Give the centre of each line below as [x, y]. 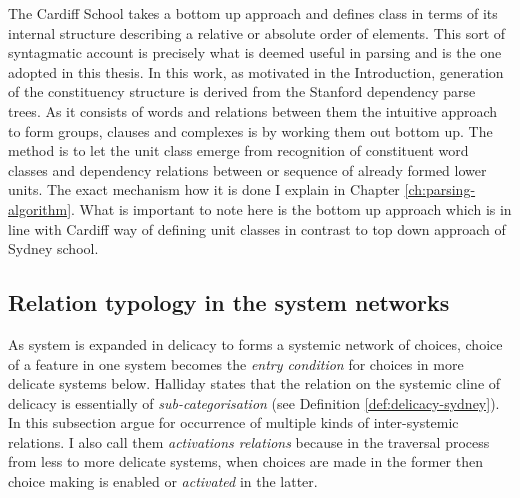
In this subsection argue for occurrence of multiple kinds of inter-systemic [233, 422]
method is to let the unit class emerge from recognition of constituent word [238, 150]
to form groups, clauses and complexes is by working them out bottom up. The [250, 130]
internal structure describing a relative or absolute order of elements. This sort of [257, 32]
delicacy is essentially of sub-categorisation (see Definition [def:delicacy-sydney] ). [254, 402]
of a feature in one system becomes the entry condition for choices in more [236, 363]
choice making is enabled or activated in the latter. [163, 481]
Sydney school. [53, 248]
